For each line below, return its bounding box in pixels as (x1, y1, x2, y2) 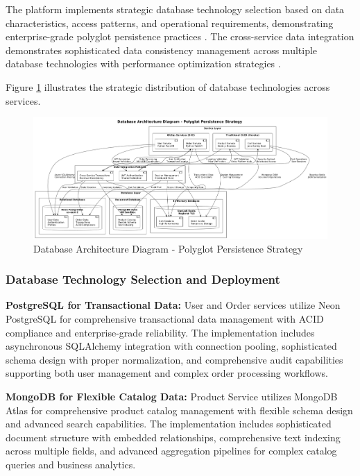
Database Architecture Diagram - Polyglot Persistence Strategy (33, 241, 303, 255)
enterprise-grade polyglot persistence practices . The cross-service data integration (6, 29, 354, 44)
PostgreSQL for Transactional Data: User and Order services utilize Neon (6, 298, 341, 312)
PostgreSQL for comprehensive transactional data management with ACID (6, 312, 324, 326)
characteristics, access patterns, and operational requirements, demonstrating (6, 15, 334, 30)
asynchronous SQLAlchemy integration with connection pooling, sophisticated (6, 339, 337, 353)
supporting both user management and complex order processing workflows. (6, 366, 328, 380)
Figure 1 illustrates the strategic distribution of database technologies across (6, 79, 330, 94)
